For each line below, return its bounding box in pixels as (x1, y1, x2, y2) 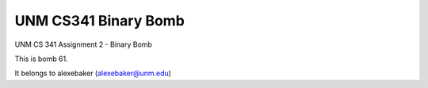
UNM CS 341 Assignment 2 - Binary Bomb (14, 40, 152, 49)
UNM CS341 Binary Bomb (14, 12, 185, 29)
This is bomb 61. (14, 54, 68, 63)
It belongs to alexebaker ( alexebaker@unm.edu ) (14, 68, 172, 78)
